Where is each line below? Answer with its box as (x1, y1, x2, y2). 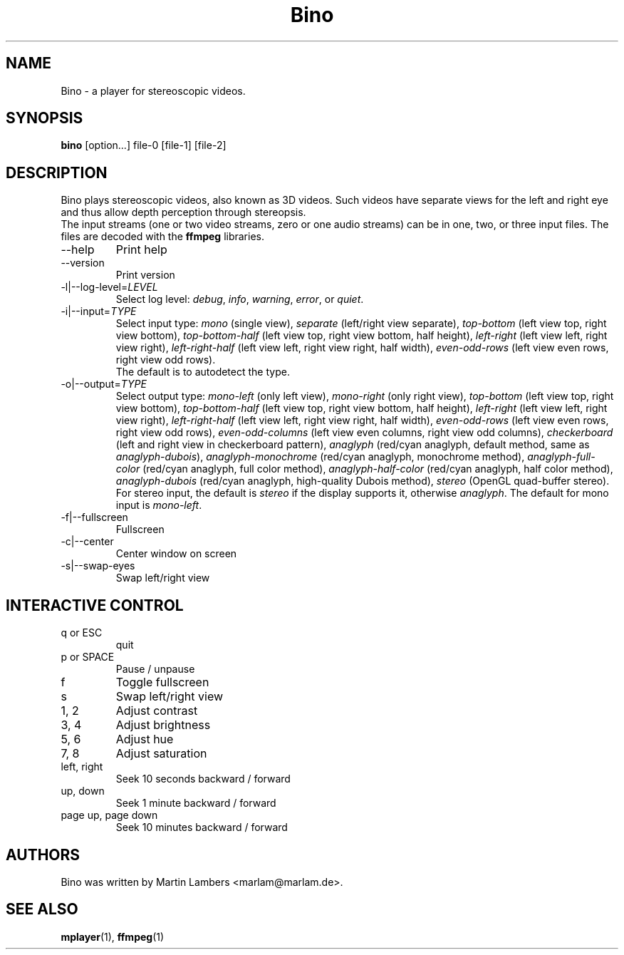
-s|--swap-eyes (61, 559, 135, 572)
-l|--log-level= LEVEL (61, 281, 158, 294)
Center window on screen (115, 547, 237, 560)
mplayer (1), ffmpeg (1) (61, 930, 165, 943)
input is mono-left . (115, 499, 202, 512)
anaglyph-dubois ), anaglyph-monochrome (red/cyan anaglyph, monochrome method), (115, 450, 525, 463)
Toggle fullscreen (115, 675, 209, 690)
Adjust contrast (115, 703, 198, 718)
